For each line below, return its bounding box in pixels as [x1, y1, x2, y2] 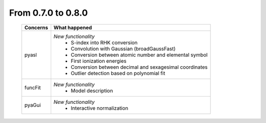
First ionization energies [70, 57, 127, 64]
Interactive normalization [70, 104, 129, 111]
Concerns [24, 24, 48, 31]
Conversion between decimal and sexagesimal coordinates [70, 64, 208, 71]
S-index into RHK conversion [70, 39, 138, 46]
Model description [70, 87, 113, 94]
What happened [53, 24, 92, 31]
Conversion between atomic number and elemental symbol [70, 51, 208, 58]
